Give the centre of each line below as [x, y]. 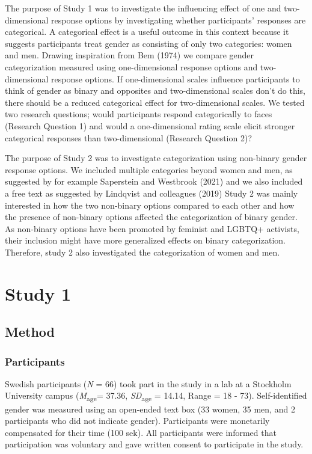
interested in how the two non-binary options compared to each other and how [150, 205]
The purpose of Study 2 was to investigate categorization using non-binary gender [156, 158]
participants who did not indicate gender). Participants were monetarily [137, 421]
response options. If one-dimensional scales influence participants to [176, 78]
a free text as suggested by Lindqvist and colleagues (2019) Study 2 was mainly [151, 193]
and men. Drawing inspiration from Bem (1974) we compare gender [130, 55]
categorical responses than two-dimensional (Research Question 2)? [129, 137]
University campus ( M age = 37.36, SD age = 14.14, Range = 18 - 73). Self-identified [156, 396]
